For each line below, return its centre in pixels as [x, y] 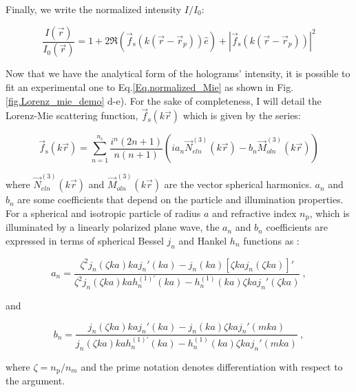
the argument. [35, 381]
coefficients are [297, 227]
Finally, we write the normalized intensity [94, 9]
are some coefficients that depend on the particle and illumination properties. [180, 199]
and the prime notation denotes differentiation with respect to [212, 366]
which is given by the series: [242, 115]
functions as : [271, 240]
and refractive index [254, 213]
